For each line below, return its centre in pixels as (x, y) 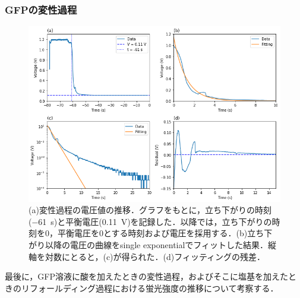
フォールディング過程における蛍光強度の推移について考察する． (154, 288)
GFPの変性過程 (41, 9)
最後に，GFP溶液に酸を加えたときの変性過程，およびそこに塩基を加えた (146, 276)
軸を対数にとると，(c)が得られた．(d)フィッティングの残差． (147, 256)
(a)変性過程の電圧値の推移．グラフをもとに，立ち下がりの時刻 (150, 210)
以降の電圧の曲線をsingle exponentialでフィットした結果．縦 (161, 244)
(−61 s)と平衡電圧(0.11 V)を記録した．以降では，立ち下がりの (150, 221)
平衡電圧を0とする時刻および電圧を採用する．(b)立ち (161, 233)
